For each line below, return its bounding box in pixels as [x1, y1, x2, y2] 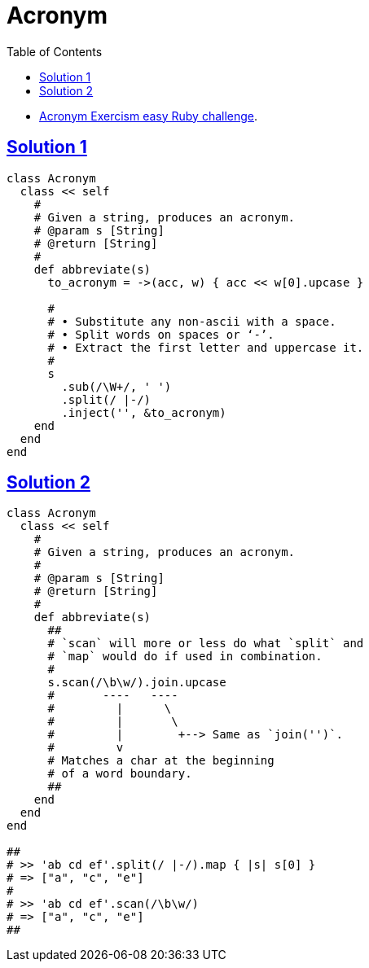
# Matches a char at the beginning [47, 754, 275, 768]
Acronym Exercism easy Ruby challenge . [39, 108, 258, 123]
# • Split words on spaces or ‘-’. [47, 327, 275, 341]
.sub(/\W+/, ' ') [61, 379, 172, 393]
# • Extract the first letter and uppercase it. [47, 340, 364, 354]
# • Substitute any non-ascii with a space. [47, 314, 336, 328]
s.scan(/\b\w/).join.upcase [47, 676, 226, 690]
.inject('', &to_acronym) [61, 405, 226, 419]
